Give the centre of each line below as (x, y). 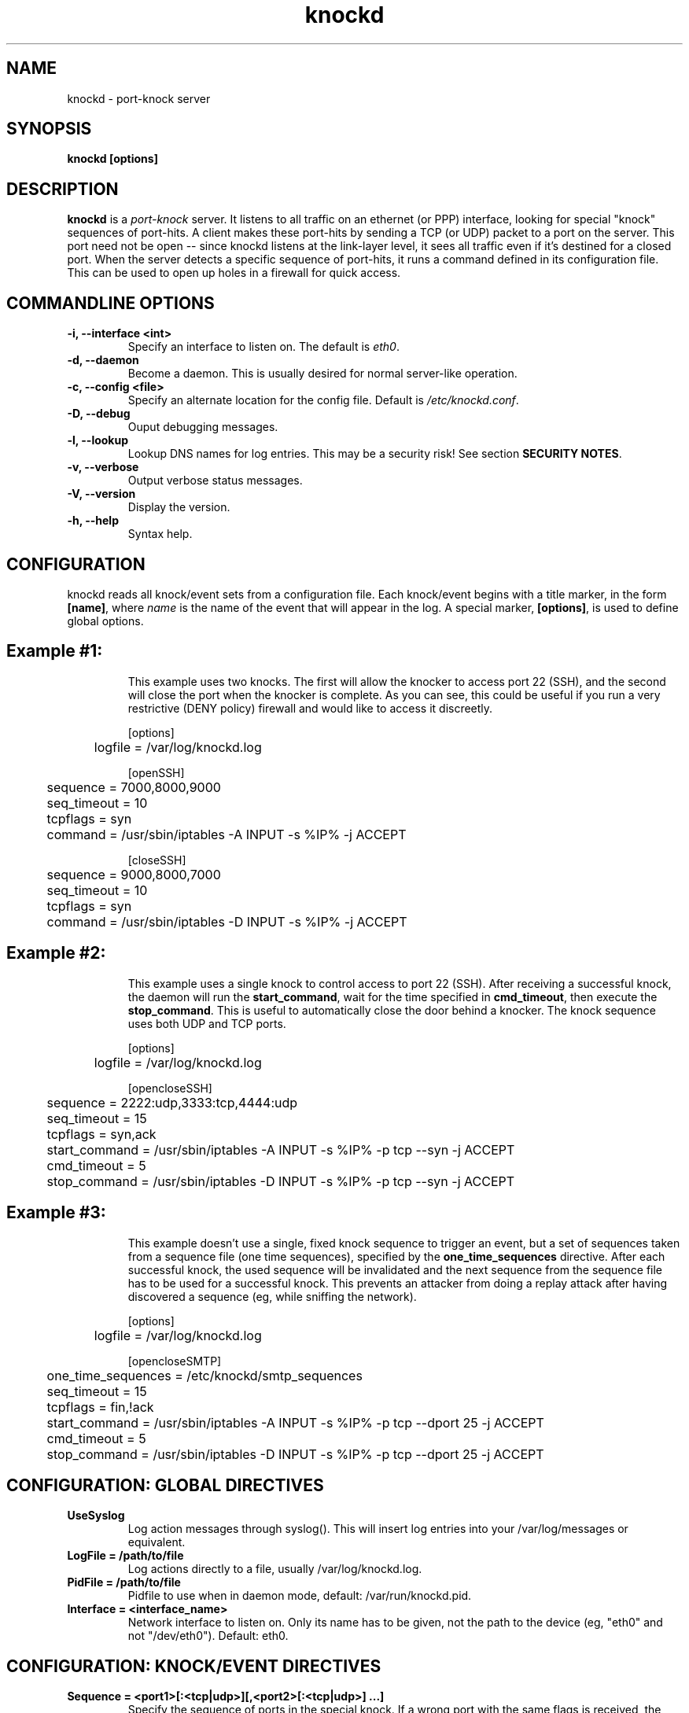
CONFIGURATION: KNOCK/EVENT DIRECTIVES (194, 1666)
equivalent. (157, 1542)
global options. (105, 621)
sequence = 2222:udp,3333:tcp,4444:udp (172, 1102)
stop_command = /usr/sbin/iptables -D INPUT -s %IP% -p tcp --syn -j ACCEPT (281, 1181)
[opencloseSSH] (170, 1088)
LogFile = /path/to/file (125, 1556)
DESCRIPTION (63, 189)
